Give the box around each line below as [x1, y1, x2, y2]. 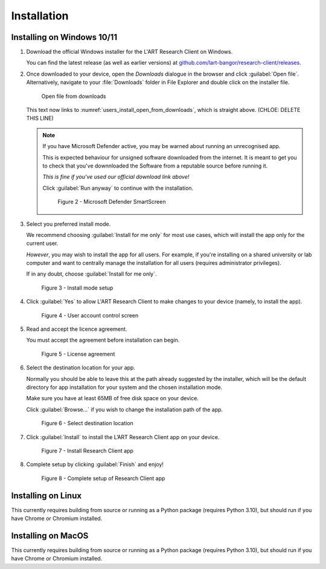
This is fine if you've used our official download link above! [42, 173, 190, 181]
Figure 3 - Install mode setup [41, 284, 113, 291]
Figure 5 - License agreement [41, 350, 115, 357]
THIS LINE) [26, 115, 54, 122]
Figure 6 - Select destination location [41, 420, 134, 427]
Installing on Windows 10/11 [11, 32, 118, 42]
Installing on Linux [11, 490, 81, 501]
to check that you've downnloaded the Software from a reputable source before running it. [42, 162, 268, 169]
